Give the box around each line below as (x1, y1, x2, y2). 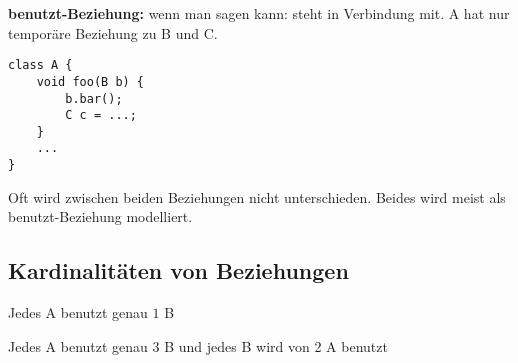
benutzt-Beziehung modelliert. (8, 206, 193, 227)
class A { (8, 58, 73, 73)
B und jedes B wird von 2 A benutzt (164, 335, 388, 356)
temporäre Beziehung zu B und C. (8, 22, 218, 43)
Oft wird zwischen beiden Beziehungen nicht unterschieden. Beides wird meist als (8, 186, 506, 207)
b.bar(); (65, 91, 123, 106)
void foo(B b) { (36, 74, 145, 89)
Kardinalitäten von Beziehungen (8, 255, 349, 286)
